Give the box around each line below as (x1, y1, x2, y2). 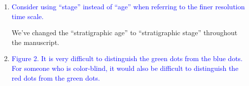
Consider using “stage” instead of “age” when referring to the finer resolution (11, 1, 245, 11)
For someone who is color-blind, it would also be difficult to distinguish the (11, 63, 239, 73)
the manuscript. (11, 37, 59, 47)
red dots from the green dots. (11, 72, 100, 83)
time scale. (11, 11, 44, 21)
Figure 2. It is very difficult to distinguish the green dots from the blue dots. (11, 53, 243, 64)
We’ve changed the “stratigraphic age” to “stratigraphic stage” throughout (11, 27, 238, 38)
